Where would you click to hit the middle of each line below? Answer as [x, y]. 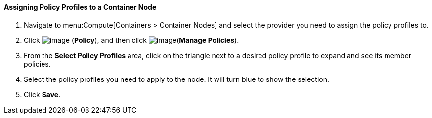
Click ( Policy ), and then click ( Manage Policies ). [131, 40]
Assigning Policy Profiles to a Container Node [80, 7]
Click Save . [42, 94]
